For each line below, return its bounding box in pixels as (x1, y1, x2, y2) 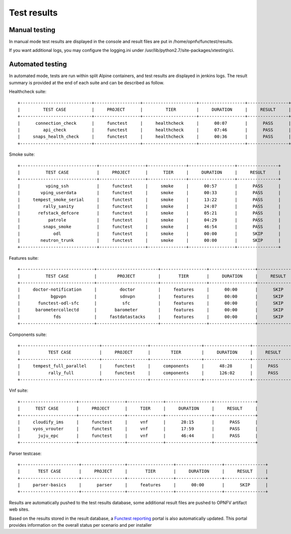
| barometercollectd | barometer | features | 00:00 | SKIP (17, 307, 284, 313)
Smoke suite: (9, 151, 35, 157)
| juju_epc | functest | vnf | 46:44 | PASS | (17, 433, 258, 438)
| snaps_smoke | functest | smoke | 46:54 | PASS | (17, 224, 281, 230)
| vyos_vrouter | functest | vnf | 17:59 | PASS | (17, 426, 258, 432)
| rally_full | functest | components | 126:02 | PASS (17, 370, 278, 376)
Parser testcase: (9, 451, 42, 456)
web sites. (9, 506, 30, 512)
